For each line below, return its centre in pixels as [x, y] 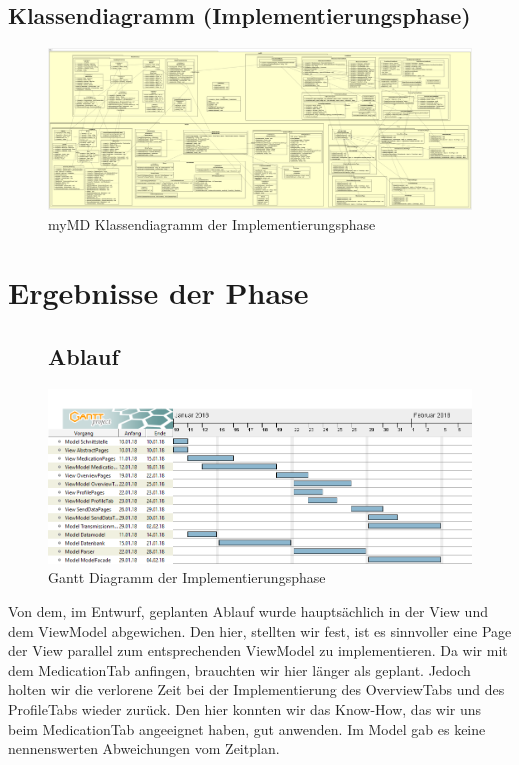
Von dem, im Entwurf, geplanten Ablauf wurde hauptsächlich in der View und [248, 611]
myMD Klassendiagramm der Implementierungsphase [212, 223]
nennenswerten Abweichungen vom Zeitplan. [144, 748]
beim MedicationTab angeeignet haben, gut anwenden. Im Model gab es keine [247, 728]
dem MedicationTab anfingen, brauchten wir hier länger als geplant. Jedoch [239, 669]
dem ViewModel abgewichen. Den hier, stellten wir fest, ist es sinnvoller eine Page [260, 630]
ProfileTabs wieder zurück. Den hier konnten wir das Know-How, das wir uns [245, 709]
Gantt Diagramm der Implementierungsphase [187, 577]
